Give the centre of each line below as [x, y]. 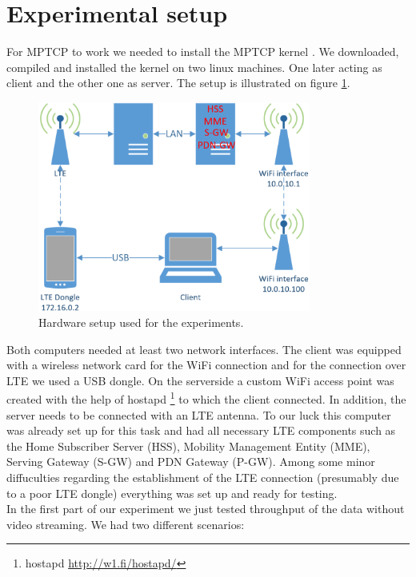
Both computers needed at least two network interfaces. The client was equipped [204, 349]
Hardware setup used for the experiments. [141, 322]
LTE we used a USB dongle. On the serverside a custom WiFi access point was [200, 380]
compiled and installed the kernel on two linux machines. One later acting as [194, 67]
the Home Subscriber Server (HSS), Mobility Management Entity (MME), [188, 446]
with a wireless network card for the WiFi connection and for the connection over [206, 365]
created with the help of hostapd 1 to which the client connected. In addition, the [206, 398]
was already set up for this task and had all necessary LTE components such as [201, 430]
